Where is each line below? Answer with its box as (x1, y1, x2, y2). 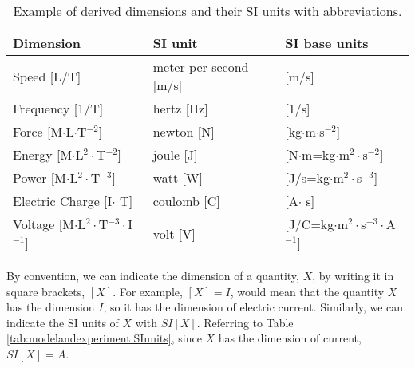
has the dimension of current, (218, 330, 362, 346)
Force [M (13, 122, 63, 140)
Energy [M (13, 145, 73, 164)
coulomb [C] (152, 192, 220, 210)
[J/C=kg (285, 215, 334, 233)
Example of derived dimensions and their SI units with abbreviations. (13, 2, 402, 20)
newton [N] (152, 122, 215, 140)
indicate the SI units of (6, 314, 119, 330)
